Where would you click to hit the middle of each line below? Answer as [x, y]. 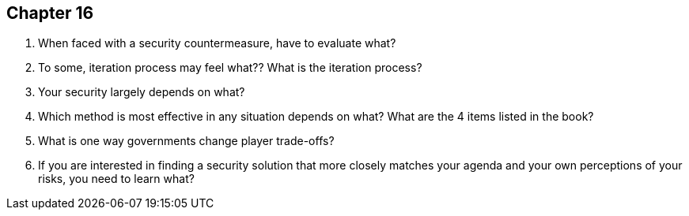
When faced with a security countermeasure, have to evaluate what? [217, 43]
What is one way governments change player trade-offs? [186, 141]
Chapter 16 [50, 13]
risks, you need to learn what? [116, 179]
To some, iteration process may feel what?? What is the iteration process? [230, 68]
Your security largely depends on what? [142, 92]
